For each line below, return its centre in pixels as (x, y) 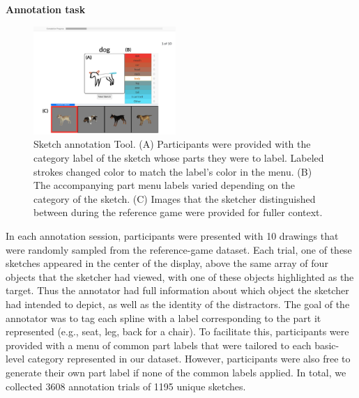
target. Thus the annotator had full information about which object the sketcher (177, 290)
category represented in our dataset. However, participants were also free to (189, 359)
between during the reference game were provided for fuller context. (178, 212)
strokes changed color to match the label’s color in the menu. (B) (173, 171)
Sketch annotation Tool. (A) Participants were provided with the (172, 144)
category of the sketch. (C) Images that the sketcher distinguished (175, 198)
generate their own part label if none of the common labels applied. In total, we (176, 372)
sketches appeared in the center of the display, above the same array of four (167, 263)
